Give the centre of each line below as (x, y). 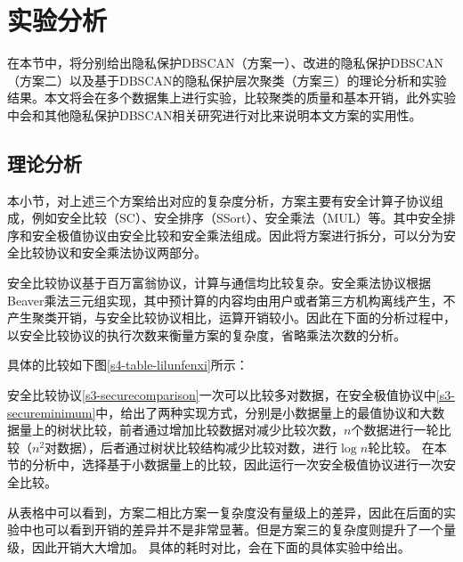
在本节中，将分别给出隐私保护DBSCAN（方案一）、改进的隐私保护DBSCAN (225, 63)
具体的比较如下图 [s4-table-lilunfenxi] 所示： (128, 365)
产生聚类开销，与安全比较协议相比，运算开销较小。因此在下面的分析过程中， (231, 318)
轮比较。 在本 (407, 447)
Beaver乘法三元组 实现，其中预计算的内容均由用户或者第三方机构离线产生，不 (231, 300)
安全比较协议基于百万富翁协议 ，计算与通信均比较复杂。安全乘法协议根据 (219, 283)
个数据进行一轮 (395, 430)
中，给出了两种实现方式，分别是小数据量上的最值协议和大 (264, 412)
